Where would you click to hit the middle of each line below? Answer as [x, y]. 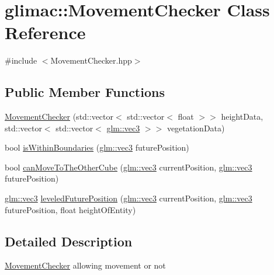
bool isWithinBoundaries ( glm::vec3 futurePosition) [97, 147]
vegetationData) [196, 128]
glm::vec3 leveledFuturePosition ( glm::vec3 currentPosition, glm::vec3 [129, 198]
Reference [45, 32]
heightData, [242, 116]
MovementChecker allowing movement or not [85, 265]
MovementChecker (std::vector [59, 116]
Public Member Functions [85, 92]
